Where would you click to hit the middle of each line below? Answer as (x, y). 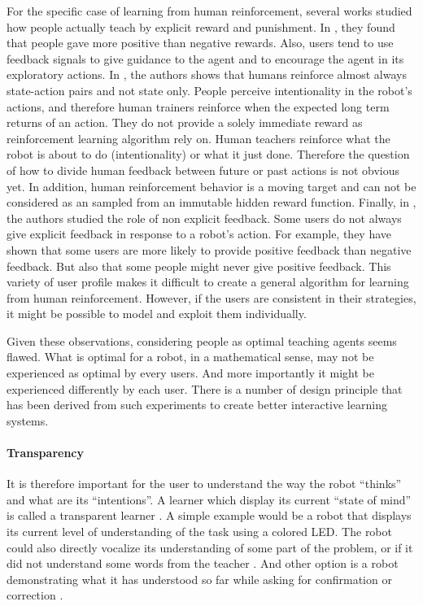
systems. (28, 420)
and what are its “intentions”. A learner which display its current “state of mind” (209, 499)
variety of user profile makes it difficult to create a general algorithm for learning (208, 282)
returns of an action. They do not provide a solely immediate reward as (185, 122)
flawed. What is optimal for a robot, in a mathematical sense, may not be (190, 357)
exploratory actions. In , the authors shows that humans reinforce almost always (207, 74)
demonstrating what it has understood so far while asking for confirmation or (199, 579)
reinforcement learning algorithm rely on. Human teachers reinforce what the (198, 138)
